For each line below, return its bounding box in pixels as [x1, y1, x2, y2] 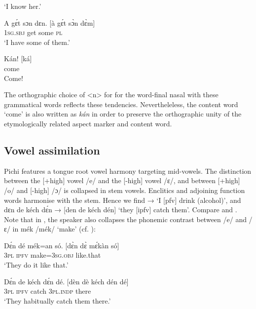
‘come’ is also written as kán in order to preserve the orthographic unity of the [4, 109, 242, 119]
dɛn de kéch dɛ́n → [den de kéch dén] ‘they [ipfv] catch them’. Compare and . [4, 204, 237, 215]
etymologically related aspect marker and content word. [4, 118, 172, 128]
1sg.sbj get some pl [4, 27, 63, 38]
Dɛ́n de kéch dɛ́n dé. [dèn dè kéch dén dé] [4, 276, 129, 286]
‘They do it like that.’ [4, 260, 69, 270]
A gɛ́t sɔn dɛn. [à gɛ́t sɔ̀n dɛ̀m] [4, 17, 95, 28]
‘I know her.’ [4, 1, 41, 11]
